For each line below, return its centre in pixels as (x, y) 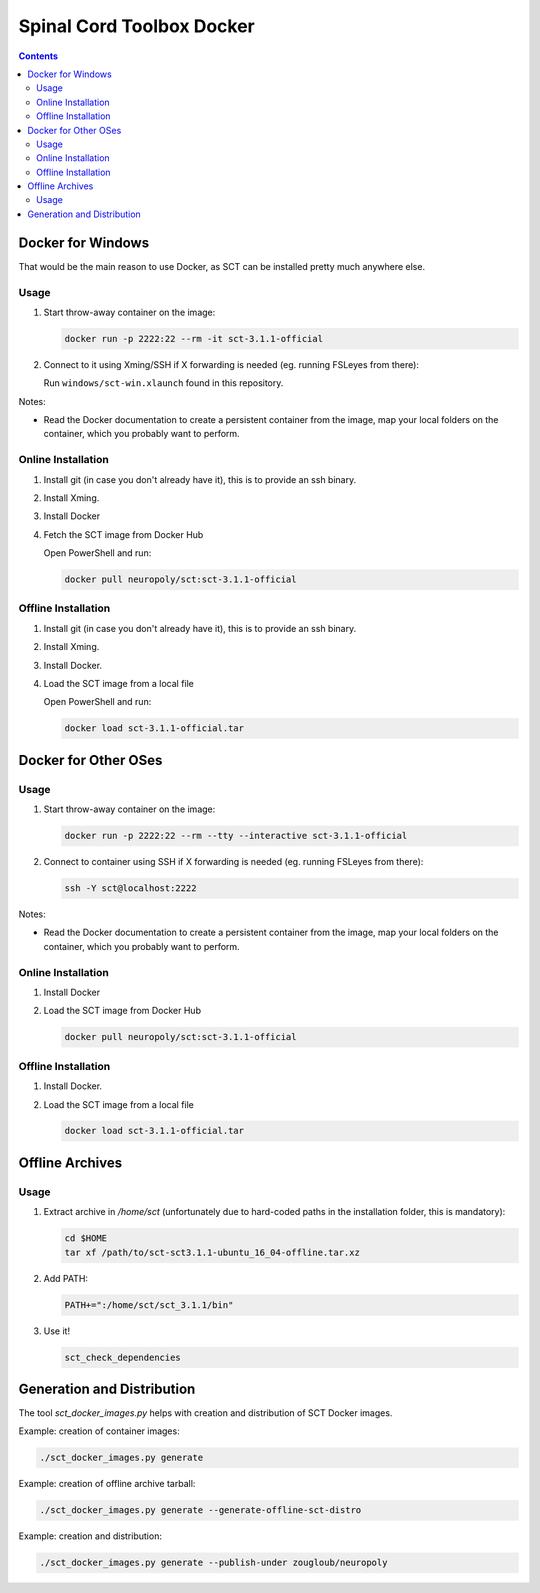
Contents (38, 56)
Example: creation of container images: (99, 1431)
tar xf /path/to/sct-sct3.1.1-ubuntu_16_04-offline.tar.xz (212, 1252)
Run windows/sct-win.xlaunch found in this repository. (163, 383)
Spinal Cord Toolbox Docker (136, 26)
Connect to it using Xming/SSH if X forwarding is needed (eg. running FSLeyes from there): (231, 364)
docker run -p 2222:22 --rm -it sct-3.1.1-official (194, 338)
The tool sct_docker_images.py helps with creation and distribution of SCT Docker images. (205, 1413)
